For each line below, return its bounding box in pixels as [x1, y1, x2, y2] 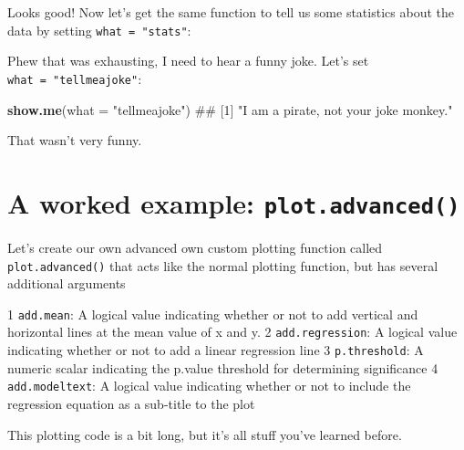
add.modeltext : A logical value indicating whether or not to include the [7, 376, 411, 395]
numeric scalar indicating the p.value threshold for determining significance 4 [7, 358, 438, 377]
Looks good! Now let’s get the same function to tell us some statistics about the [7, 3, 454, 21]
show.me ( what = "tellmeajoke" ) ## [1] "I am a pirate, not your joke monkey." [7, 99, 453, 119]
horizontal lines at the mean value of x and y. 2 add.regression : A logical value [7, 322, 458, 341]
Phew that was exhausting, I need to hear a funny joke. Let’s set [7, 51, 369, 70]
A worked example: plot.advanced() [7, 183, 460, 221]
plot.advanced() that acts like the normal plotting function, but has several [7, 256, 438, 275]
